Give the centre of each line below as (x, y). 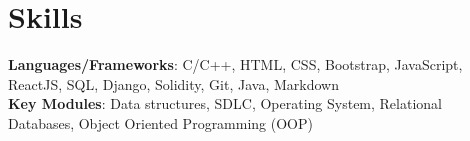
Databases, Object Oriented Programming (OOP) (160, 122)
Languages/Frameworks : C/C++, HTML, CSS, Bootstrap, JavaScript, (235, 64)
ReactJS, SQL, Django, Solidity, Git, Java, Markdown (173, 83)
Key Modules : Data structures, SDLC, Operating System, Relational (225, 103)
